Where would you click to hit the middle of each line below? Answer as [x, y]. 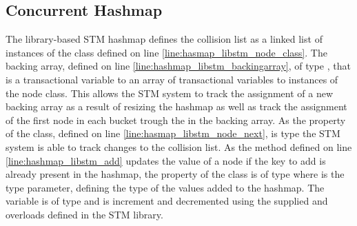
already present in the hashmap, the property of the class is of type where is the [175, 174]
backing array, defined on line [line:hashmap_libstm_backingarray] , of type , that [178, 66]
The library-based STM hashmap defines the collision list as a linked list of [164, 39]
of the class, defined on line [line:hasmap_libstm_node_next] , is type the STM [173, 133]
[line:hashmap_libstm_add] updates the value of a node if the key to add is [166, 160]
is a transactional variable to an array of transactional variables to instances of [172, 79]
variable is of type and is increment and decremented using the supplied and [167, 201]
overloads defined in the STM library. [84, 214]
